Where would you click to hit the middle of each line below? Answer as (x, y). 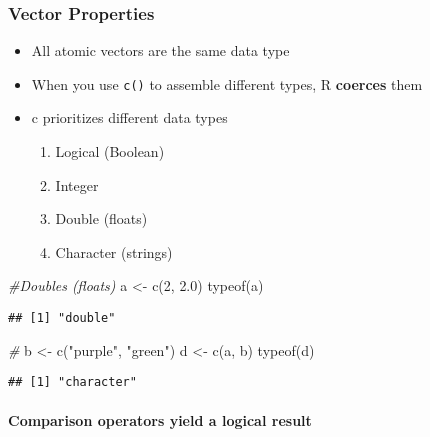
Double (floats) (101, 218)
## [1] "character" (72, 382)
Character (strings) (114, 251)
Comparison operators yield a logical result (160, 419)
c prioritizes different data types (129, 117)
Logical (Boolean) (110, 151)
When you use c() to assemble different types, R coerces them (227, 83)
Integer (77, 184)
